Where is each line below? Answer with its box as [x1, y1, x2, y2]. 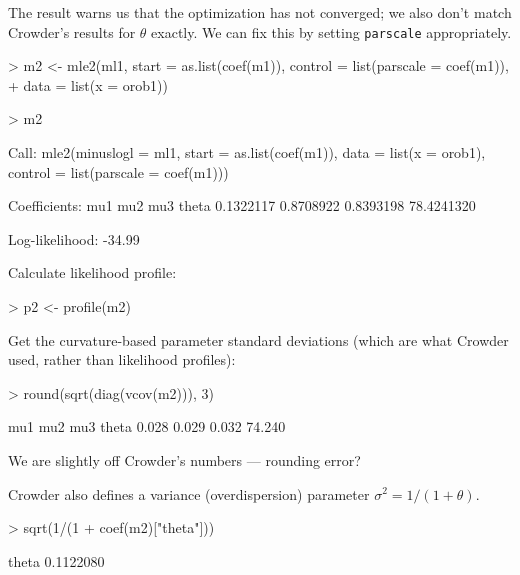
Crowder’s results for [8, 21, 136, 42]
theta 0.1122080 [8, 550, 105, 571]
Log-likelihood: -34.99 [8, 228, 140, 249]
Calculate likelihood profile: [8, 262, 177, 283]
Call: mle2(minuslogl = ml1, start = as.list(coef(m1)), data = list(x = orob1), [8, 142, 486, 163]
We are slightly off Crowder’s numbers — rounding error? [8, 449, 361, 470]
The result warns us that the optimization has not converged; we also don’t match [8, 2, 512, 22]
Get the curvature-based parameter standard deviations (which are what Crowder [8, 329, 509, 350]
